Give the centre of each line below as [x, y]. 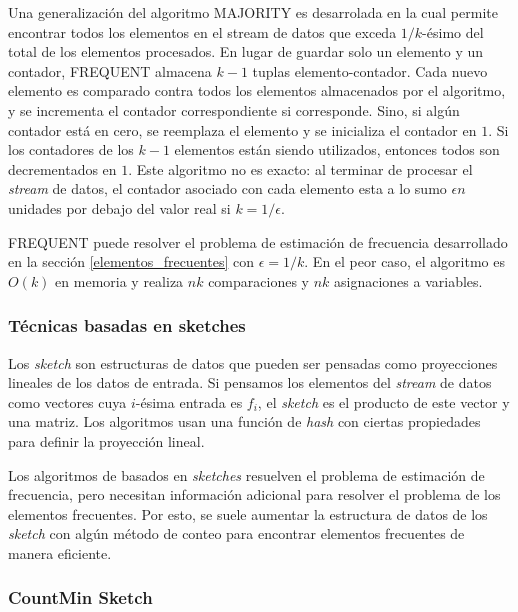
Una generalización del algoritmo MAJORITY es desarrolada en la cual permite [253, 12]
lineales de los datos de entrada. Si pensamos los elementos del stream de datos [250, 382]
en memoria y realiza [119, 280]
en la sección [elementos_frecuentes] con [131, 261]
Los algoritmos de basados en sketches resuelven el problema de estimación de [246, 474]
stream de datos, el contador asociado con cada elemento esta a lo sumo [227, 188]
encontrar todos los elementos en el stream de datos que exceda [202, 31]
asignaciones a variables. [408, 280]
